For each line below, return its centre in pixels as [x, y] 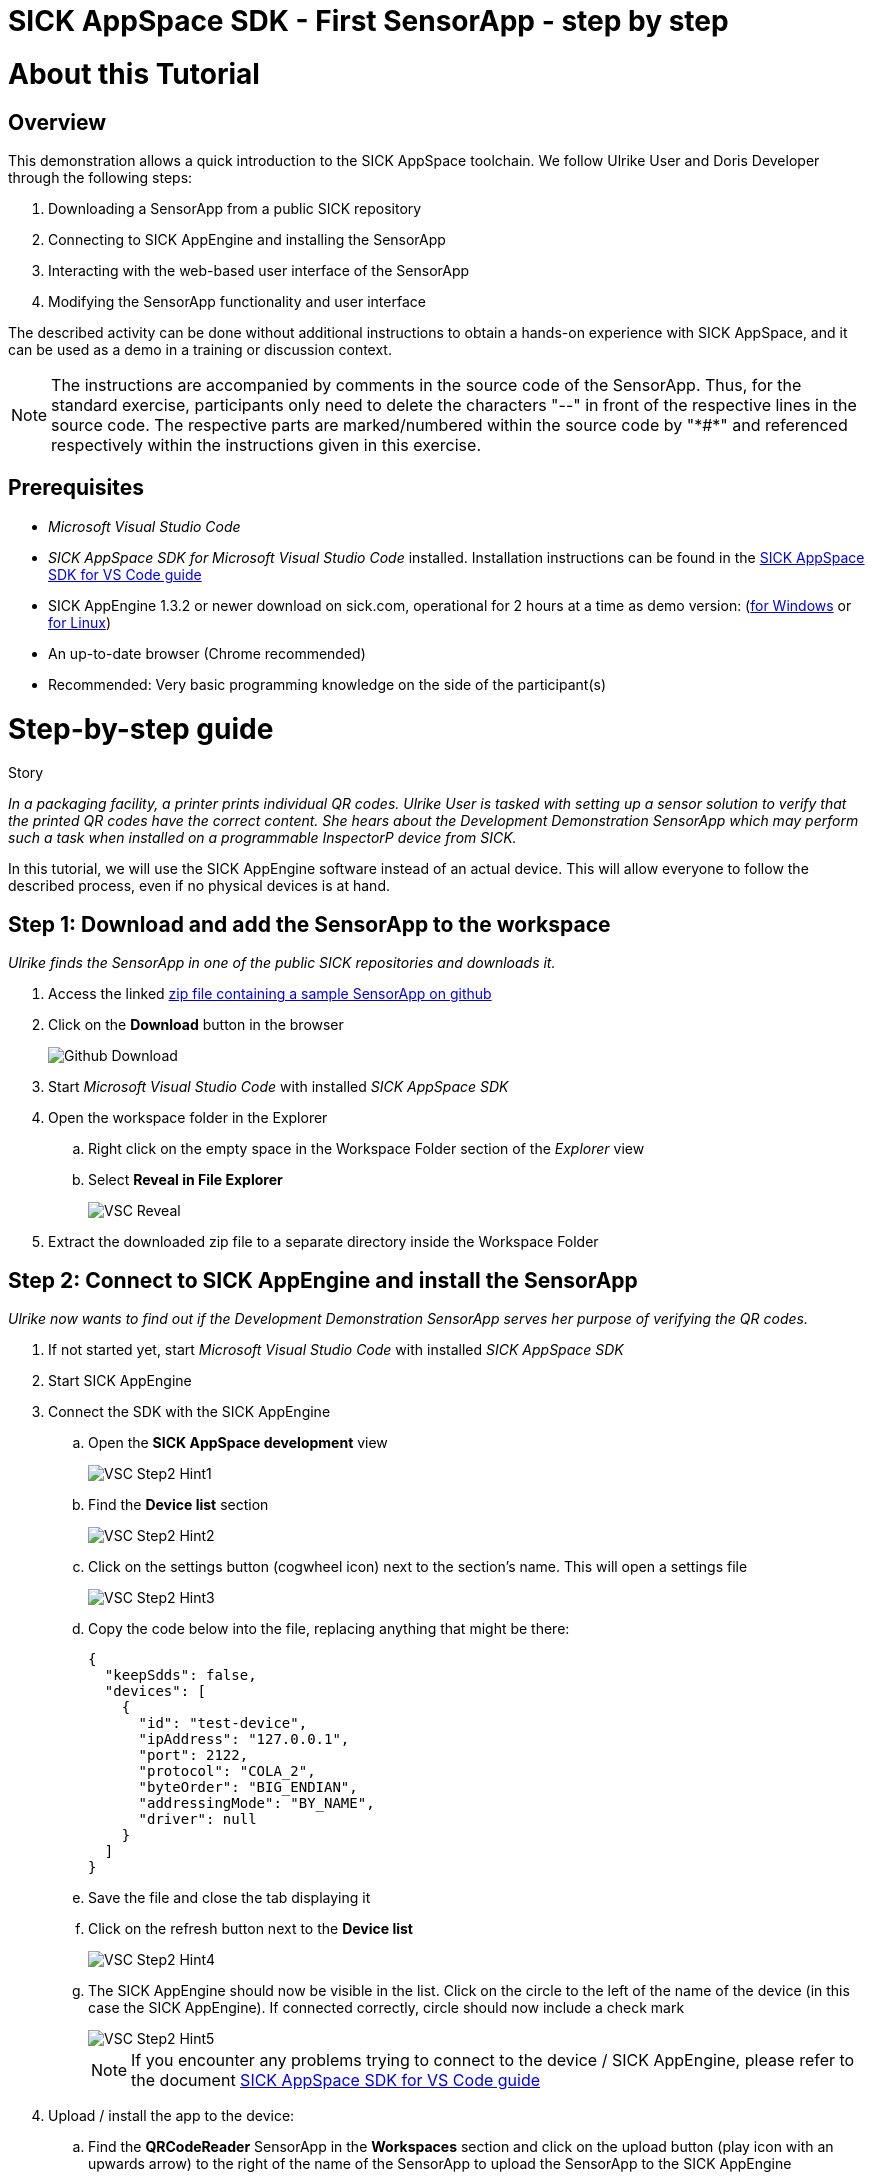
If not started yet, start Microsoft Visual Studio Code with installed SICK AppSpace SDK [336, 1349]
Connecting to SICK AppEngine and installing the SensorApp [247, 239]
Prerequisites [76, 488]
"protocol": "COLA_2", [227, 1770]
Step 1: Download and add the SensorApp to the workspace [309, 924]
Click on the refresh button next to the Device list [250, 1928]
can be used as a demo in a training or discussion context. [200, 349]
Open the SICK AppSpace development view [238, 1442]
